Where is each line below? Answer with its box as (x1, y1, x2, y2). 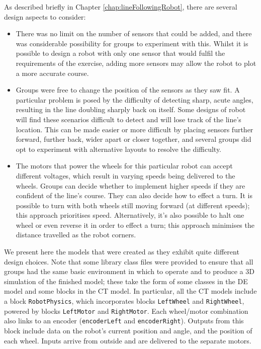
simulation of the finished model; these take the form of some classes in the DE (4, 276, 248, 286)
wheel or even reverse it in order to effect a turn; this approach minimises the (16, 219, 254, 230)
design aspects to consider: (4, 11, 86, 22)
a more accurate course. (16, 67, 89, 78)
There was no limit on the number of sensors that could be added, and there (16, 28, 252, 39)
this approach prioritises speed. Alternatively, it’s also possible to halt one (16, 210, 244, 220)
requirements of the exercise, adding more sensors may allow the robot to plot (16, 57, 256, 68)
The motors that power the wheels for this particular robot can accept (16, 160, 233, 171)
